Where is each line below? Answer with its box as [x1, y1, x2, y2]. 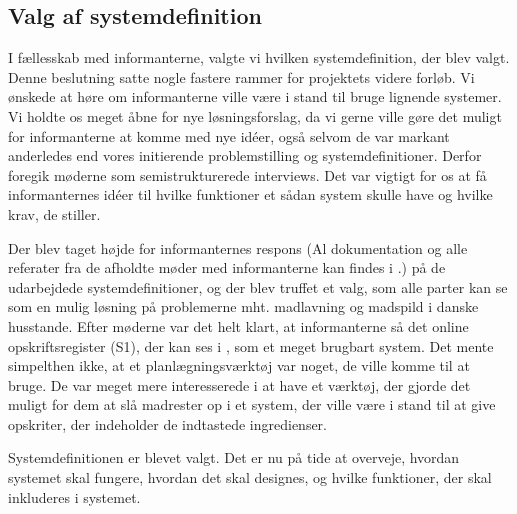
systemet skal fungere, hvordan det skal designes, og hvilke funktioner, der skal [8, 467, 492, 488]
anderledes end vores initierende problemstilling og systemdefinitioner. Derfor [8, 145, 482, 166]
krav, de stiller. [8, 203, 101, 224]
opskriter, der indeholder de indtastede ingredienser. [8, 413, 328, 434]
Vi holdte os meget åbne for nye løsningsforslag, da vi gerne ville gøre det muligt [8, 105, 502, 126]
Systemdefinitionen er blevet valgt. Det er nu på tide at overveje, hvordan [8, 447, 460, 468]
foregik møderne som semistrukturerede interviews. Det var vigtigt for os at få [8, 164, 487, 185]
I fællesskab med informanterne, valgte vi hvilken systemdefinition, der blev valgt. [8, 47, 510, 68]
